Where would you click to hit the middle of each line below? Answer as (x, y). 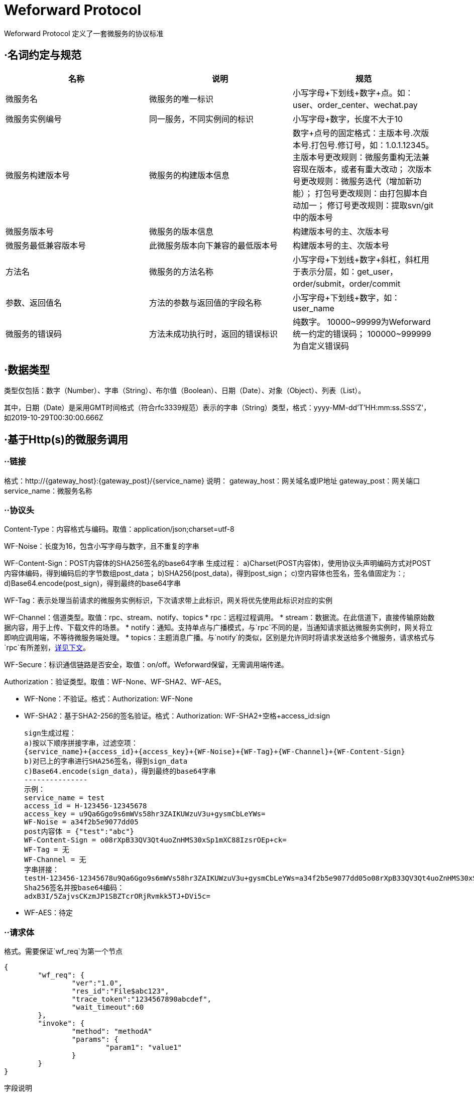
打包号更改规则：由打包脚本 (367, 193)
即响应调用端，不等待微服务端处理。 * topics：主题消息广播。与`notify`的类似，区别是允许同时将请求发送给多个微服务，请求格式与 (219, 638)
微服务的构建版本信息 (189, 175)
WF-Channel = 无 (55, 860)
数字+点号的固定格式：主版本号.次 (357, 133)
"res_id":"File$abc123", (120, 991)
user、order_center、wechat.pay (355, 105)
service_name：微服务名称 (48, 491)
